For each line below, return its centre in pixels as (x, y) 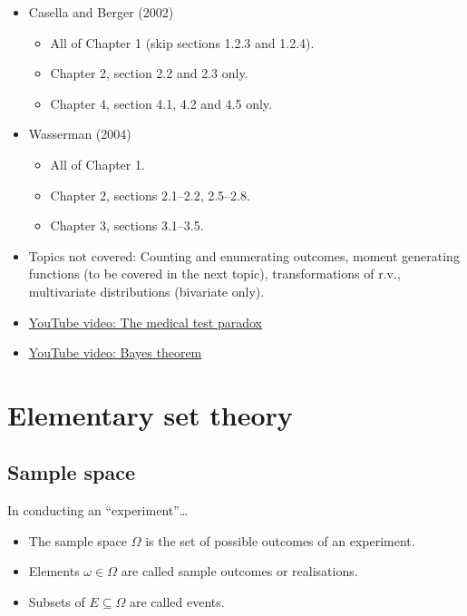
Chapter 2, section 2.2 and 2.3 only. (149, 73)
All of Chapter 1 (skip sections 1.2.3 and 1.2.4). (182, 42)
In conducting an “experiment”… (98, 510)
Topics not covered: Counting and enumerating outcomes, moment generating (244, 255)
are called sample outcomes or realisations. (239, 571)
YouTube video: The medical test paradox (145, 322)
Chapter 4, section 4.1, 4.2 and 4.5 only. (161, 103)
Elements (54, 571)
